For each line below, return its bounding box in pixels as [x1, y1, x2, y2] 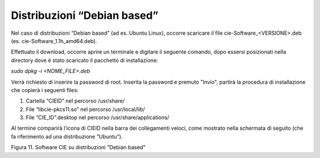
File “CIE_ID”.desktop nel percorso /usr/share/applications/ [25, 114, 169, 121]
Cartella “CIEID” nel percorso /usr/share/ [25, 97, 125, 104]
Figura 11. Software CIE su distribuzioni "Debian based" [11, 144, 146, 151]
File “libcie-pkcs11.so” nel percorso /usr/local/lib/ [25, 106, 145, 113]
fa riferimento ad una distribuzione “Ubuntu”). [11, 133, 123, 140]
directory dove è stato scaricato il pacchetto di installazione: [11, 57, 158, 64]
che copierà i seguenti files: [11, 86, 79, 94]
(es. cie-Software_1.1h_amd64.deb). [11, 37, 97, 44]
